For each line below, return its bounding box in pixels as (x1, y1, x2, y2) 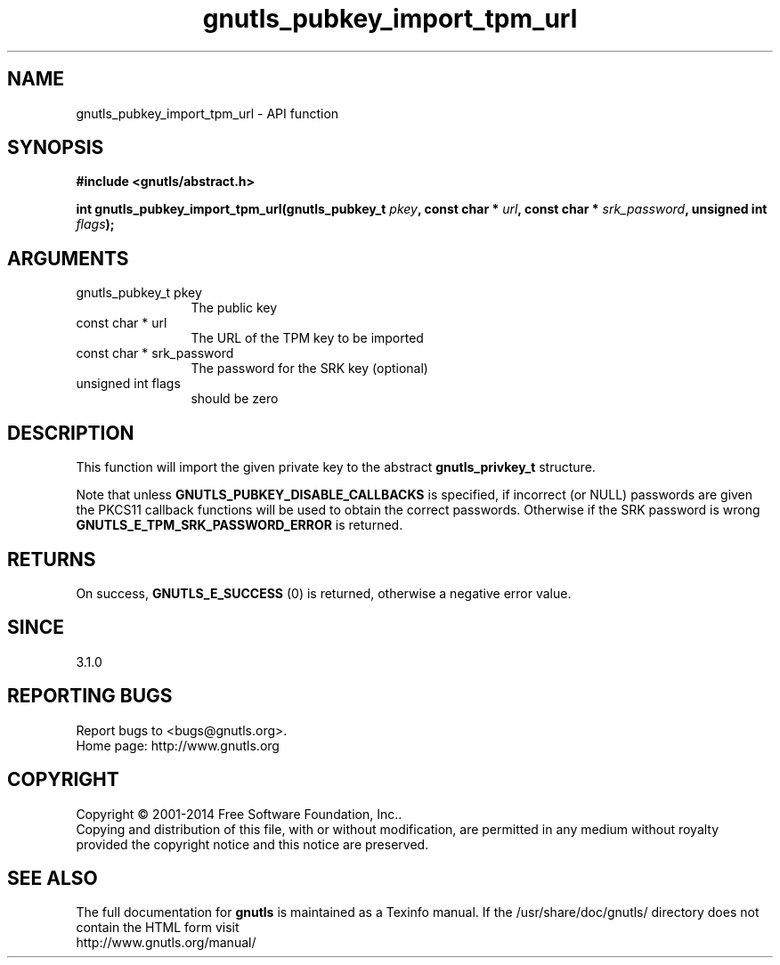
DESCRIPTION (7, 421, 134, 444)
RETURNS (7, 547, 96, 571)
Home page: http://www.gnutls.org (76, 737, 280, 753)
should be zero (191, 391, 279, 407)
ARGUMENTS (7, 247, 129, 270)
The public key (191, 300, 278, 316)
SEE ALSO (7, 866, 98, 889)
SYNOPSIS (7, 136, 104, 159)
